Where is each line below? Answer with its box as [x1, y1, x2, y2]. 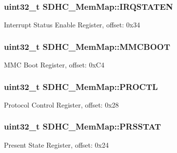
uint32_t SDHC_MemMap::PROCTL [4, 80, 158, 92]
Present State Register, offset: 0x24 [4, 139, 109, 150]
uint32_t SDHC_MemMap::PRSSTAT [4, 120, 161, 132]
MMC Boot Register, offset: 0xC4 [4, 60, 104, 70]
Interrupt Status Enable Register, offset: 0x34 [4, 20, 140, 30]
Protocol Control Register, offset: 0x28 [4, 99, 119, 109]
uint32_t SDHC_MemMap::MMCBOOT [4, 40, 171, 52]
